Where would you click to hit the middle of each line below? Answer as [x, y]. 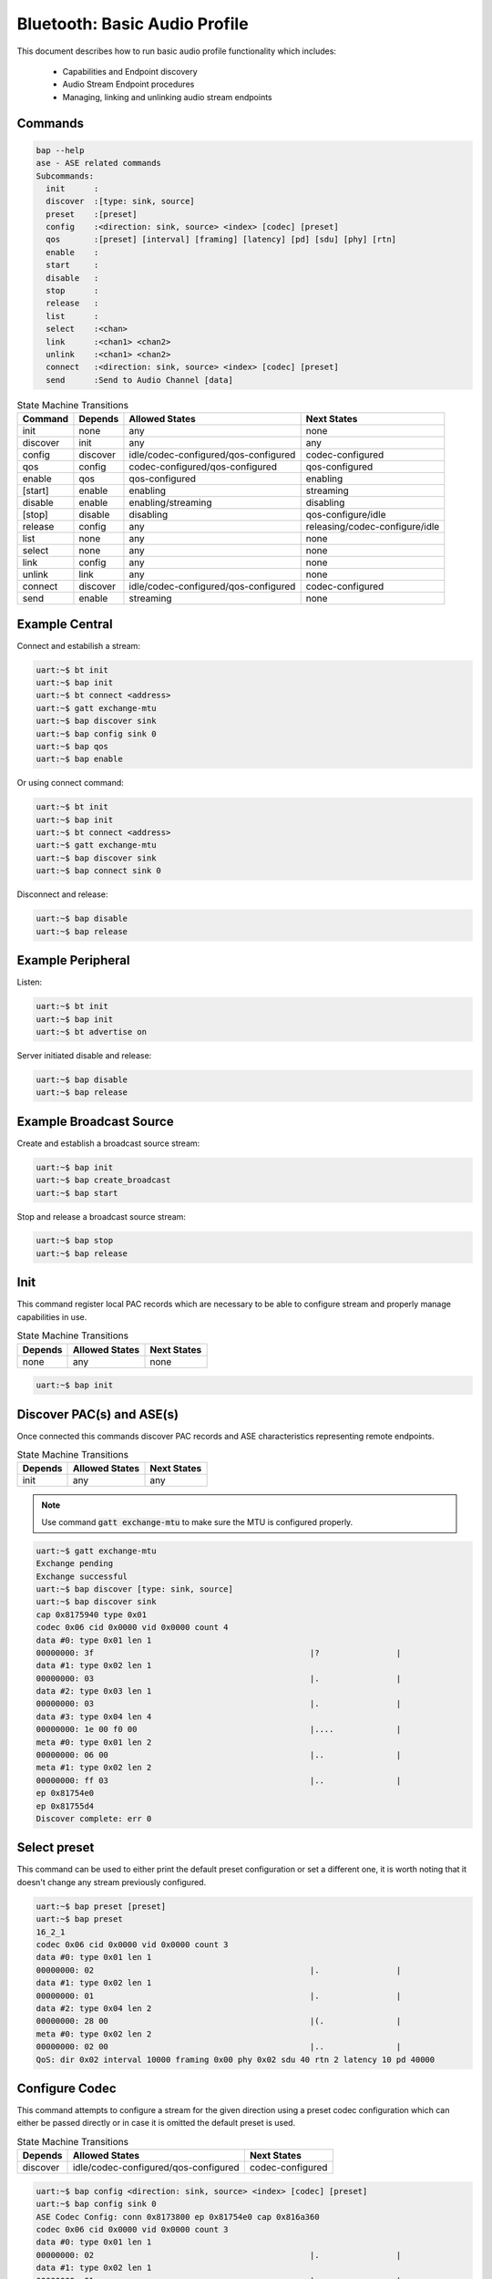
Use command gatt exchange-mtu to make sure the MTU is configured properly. [197, 1521]
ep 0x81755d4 [65, 1806]
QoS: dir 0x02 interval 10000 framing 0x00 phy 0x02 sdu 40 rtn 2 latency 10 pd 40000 [236, 2059]
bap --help [60, 150]
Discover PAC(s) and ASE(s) [98, 1414]
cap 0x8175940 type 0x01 [92, 1614]
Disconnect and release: [62, 894]
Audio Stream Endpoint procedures [128, 84]
